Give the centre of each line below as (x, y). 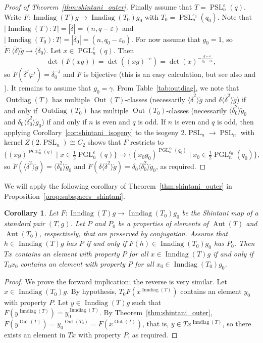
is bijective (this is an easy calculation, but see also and (170, 74)
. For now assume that (166, 39)
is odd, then (235, 121)
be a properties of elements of (163, 223)
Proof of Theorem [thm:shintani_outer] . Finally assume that (98, 7)
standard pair (24, 223)
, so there (237, 323)
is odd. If (152, 121)
